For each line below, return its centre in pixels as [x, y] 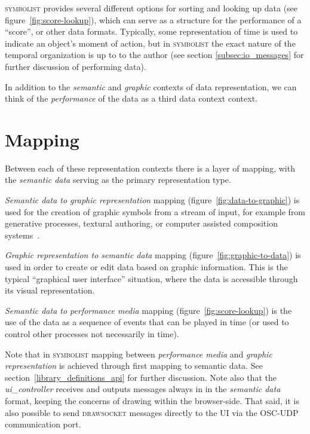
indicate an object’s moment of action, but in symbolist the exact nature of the [150, 43]
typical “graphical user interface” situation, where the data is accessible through [151, 278]
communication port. [43, 424]
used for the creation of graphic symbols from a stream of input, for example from [155, 211]
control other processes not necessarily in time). [92, 334]
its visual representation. [50, 290]
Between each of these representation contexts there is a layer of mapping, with [150, 168]
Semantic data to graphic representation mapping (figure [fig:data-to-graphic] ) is [152, 200]
